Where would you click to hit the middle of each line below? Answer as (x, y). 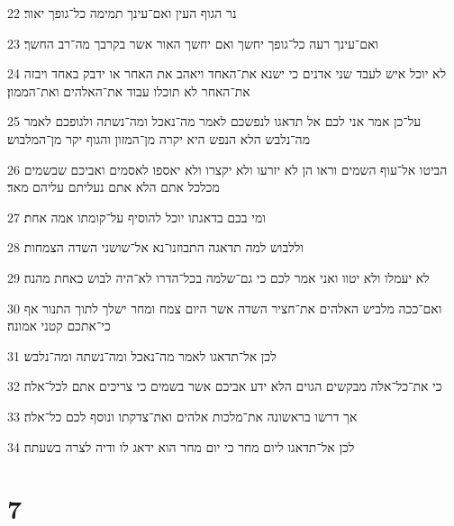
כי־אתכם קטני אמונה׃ (59, 326)
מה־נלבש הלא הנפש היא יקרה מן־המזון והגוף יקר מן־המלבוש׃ (159, 138)
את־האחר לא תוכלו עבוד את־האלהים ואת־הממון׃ (129, 91)
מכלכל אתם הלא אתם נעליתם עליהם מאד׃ (113, 187)
